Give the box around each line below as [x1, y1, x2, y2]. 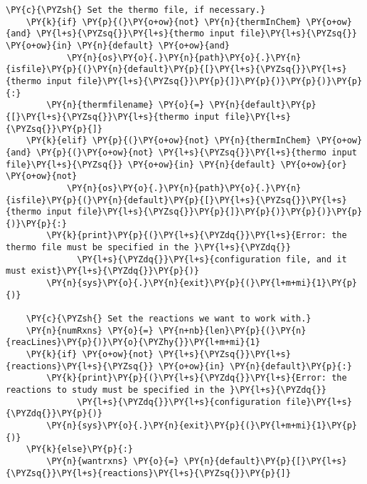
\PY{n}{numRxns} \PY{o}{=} [26, 325, 154, 336]
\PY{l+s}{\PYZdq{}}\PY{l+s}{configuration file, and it [77, 254, 347, 264]
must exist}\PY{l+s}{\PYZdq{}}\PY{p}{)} [6, 266, 200, 277]
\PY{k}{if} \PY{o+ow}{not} [26, 349, 154, 360]
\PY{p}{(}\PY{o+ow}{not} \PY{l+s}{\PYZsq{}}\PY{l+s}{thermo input [36, 147, 357, 158]
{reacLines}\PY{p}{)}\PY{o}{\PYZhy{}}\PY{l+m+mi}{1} [6, 337, 260, 348]
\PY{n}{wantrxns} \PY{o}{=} [46, 455, 179, 466]
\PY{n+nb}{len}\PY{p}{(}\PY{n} [158, 325, 307, 336]
